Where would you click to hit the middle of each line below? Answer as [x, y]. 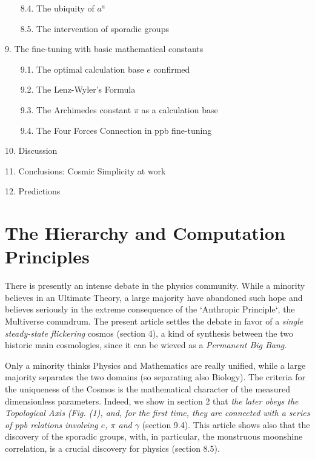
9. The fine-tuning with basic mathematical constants [104, 49]
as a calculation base [180, 109]
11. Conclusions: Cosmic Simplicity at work [85, 170]
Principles [47, 256]
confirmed [172, 69]
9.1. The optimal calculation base [82, 69]
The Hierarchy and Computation [145, 233]
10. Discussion [31, 150]
